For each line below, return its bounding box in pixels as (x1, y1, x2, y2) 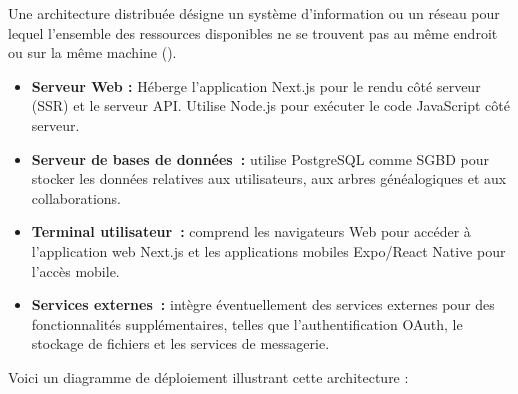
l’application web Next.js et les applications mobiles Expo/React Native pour (31, 240, 506, 261)
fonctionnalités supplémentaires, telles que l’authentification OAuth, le (31, 313, 463, 334)
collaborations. (31, 187, 121, 208)
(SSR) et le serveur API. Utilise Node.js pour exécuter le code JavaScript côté (31, 95, 510, 116)
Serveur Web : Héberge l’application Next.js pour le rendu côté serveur (31, 75, 481, 96)
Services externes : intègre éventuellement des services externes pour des (31, 294, 495, 315)
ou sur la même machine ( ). (8, 42, 177, 63)
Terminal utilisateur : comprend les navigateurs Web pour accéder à (31, 221, 471, 242)
